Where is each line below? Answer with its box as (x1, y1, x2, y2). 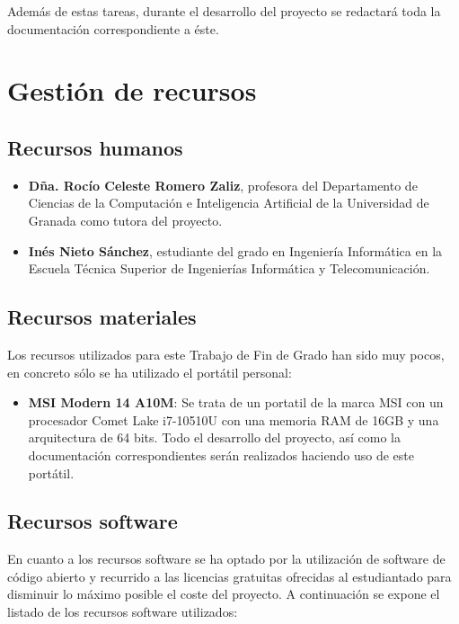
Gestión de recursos (7, 72, 257, 109)
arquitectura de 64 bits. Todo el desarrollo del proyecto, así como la (28, 428, 401, 447)
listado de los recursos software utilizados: (7, 602, 238, 621)
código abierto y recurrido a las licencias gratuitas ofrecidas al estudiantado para (7, 566, 452, 585)
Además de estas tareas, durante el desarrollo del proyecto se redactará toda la (7, 2, 441, 20)
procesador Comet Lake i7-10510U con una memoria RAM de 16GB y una (28, 410, 439, 429)
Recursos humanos (7, 133, 183, 161)
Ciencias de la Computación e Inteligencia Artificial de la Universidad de (28, 193, 429, 212)
